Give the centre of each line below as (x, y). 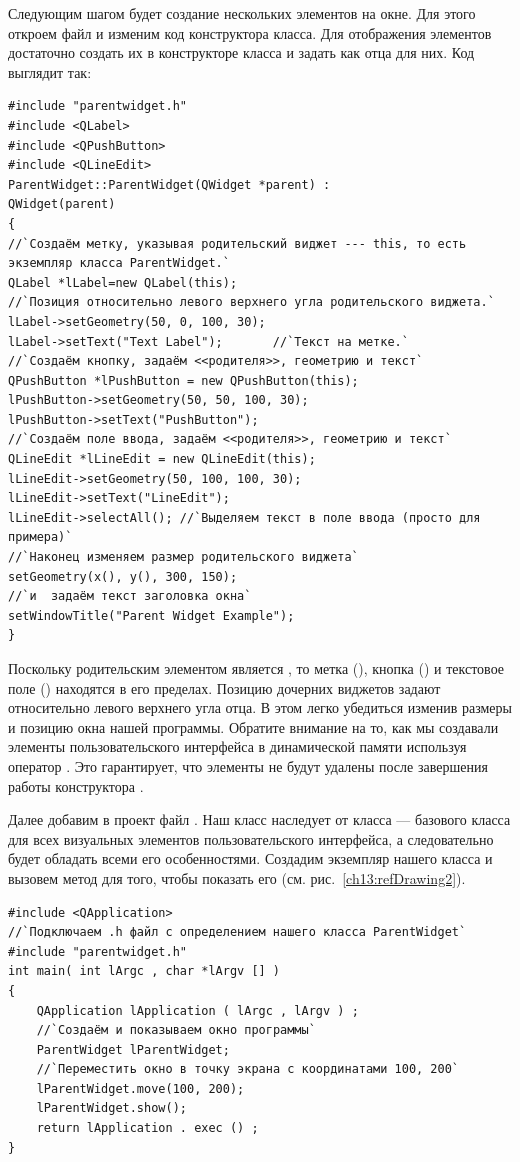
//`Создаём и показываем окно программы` (176, 1030)
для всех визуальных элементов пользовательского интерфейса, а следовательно (251, 838)
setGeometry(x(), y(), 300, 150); (123, 576)
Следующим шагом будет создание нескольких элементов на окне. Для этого (242, 13)
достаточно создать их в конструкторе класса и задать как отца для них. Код (241, 52)
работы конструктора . (76, 785)
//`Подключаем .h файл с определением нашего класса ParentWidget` (237, 932)
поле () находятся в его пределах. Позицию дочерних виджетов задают (224, 687)
